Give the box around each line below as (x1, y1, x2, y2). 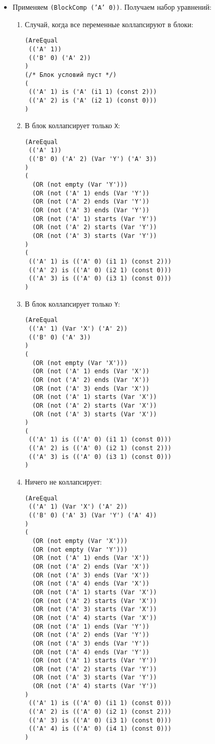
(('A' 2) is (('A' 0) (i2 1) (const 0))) (28, 266, 171, 274)
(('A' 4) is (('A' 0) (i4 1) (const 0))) (28, 725, 171, 733)
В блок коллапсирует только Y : (25, 298, 120, 309)
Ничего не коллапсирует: (25, 476, 102, 487)
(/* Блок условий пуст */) (25, 71, 117, 78)
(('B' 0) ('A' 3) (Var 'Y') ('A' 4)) (28, 512, 157, 519)
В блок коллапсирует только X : (25, 120, 120, 131)
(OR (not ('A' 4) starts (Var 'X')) (32, 614, 157, 621)
